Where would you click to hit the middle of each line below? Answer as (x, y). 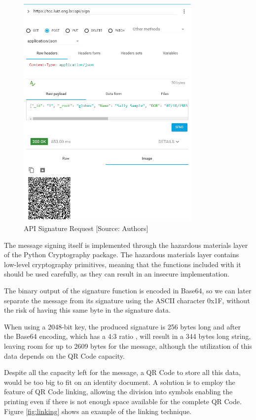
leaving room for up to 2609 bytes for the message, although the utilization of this (128, 346)
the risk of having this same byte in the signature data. (87, 310)
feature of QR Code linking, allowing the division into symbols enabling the (118, 392)
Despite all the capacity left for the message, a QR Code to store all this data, (122, 372)
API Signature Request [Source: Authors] (86, 228)
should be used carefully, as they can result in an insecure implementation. (117, 274)
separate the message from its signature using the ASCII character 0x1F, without (127, 300)
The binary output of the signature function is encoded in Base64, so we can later (128, 291)
